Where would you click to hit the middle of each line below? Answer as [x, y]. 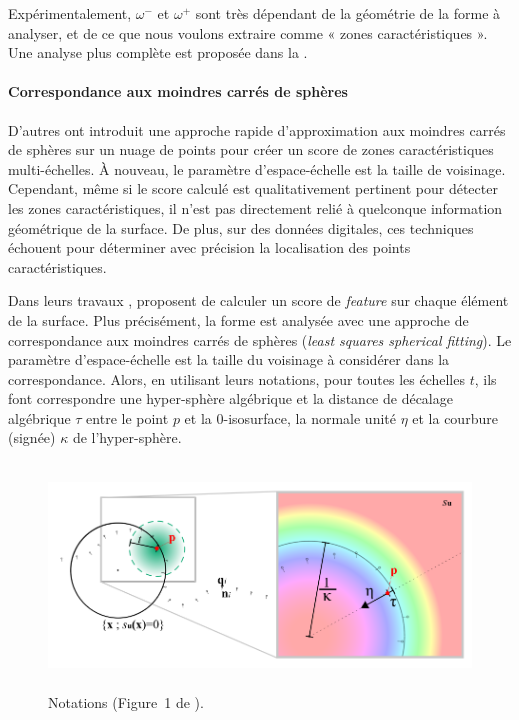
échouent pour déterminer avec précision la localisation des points [209, 247]
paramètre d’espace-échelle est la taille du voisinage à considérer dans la [229, 359]
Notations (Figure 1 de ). [126, 702]
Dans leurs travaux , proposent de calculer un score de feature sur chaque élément [258, 300]
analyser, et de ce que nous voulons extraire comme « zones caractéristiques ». [248, 32]
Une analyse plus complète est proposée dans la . [158, 52]
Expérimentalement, [70, 13]
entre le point [127, 417]
